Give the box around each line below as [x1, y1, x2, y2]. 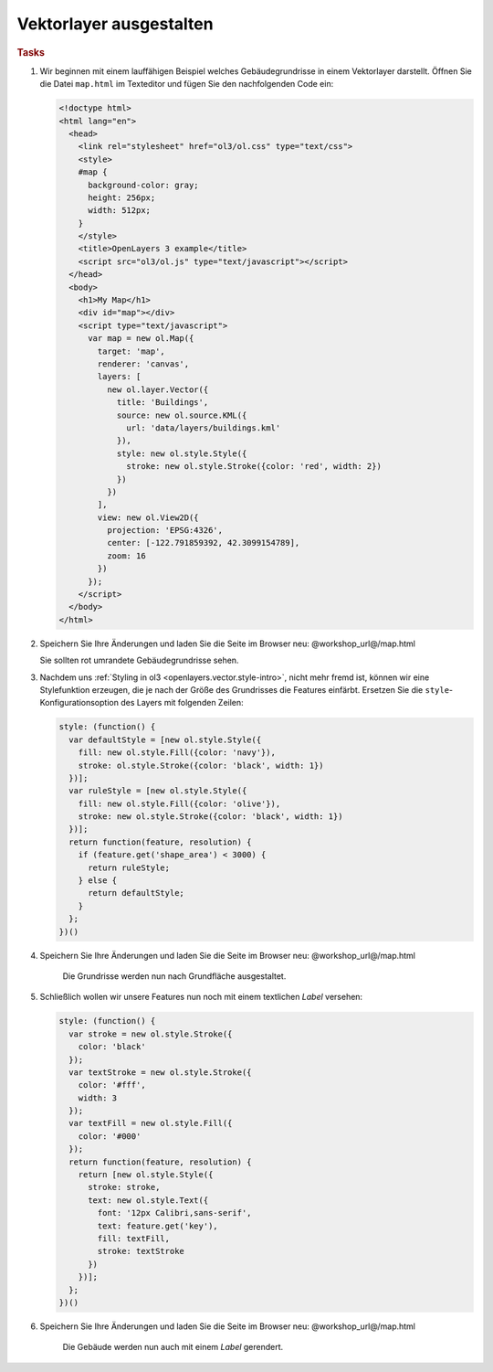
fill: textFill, [97, 1233, 171, 1243]
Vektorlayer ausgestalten [16, 14, 214, 34]
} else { [78, 876, 118, 886]
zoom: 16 [106, 550, 146, 561]
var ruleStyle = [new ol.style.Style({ [68, 786, 247, 796]
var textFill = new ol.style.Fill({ [68, 1118, 233, 1129]
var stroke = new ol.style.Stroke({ [68, 1028, 233, 1039]
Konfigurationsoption [39, 697, 119, 708]
